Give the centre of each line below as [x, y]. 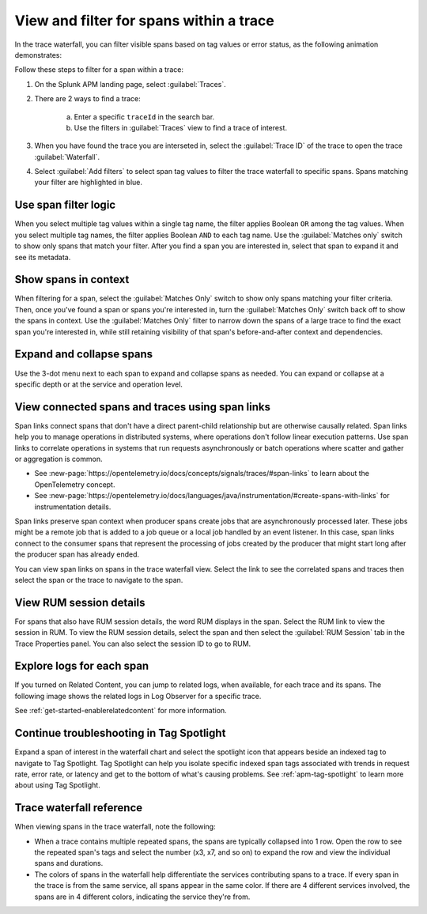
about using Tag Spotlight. [57, 785]
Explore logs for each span [82, 666]
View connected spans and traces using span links [142, 407]
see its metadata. [43, 257]
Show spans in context [72, 279]
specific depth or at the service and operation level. [99, 384]
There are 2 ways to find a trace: [88, 99]
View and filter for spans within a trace [144, 21]
